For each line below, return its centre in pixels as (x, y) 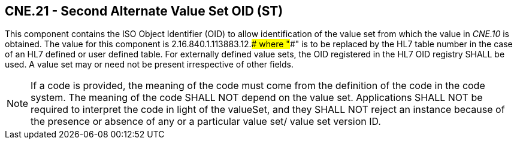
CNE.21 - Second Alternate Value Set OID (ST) (144, 11)
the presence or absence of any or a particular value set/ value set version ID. (206, 122)
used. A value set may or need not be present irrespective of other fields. (149, 65)
